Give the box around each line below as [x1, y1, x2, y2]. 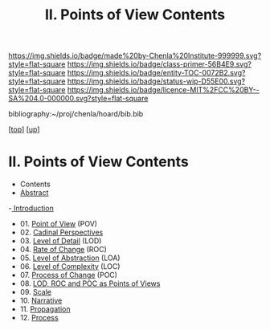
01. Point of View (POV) [19, 219, 98, 229]
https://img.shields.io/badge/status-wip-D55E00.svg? [67, 76, 246, 86]
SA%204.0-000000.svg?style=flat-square [8, 94, 149, 104]
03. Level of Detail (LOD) [19, 236, 102, 246]
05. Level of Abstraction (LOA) [19, 253, 121, 263]
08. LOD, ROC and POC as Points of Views [19, 279, 161, 288]
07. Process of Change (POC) [19, 271, 118, 280]
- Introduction [8, 203, 54, 214]
